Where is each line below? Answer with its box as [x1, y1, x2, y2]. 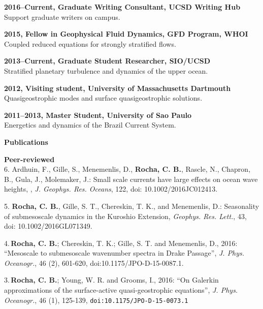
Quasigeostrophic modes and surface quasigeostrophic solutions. [4, 92, 203, 103]
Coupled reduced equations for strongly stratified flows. [4, 38, 176, 49]
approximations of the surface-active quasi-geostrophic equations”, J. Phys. [4, 285, 238, 295]
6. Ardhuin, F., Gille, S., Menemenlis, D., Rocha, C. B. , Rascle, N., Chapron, [4, 164, 251, 174]
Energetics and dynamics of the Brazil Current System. [4, 119, 176, 130]
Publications [4, 136, 48, 147]
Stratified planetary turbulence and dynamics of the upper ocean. [4, 65, 208, 76]
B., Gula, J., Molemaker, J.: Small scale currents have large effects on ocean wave [4, 173, 258, 184]
